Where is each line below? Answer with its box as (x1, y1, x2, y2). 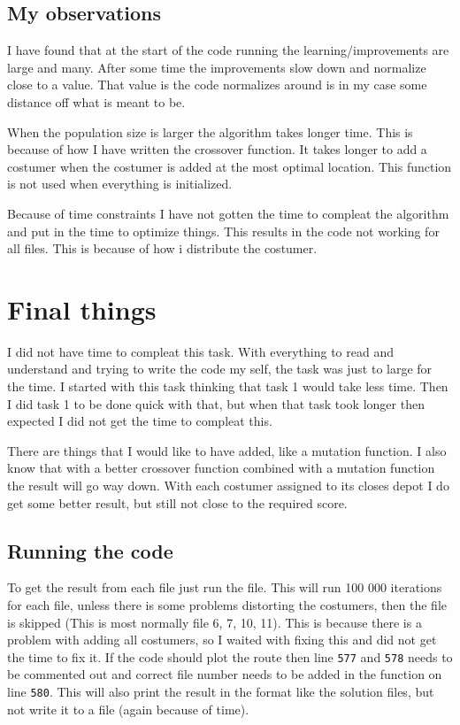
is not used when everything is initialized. (7, 174, 233, 193)
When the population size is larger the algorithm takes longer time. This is (7, 122, 413, 141)
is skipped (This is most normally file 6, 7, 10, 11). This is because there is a (7, 613, 422, 631)
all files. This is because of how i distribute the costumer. (7, 239, 318, 258)
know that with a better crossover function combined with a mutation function (7, 459, 435, 477)
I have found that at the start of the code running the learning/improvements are (7, 41, 449, 59)
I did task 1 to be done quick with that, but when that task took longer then (7, 394, 425, 413)
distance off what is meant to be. (7, 92, 186, 111)
